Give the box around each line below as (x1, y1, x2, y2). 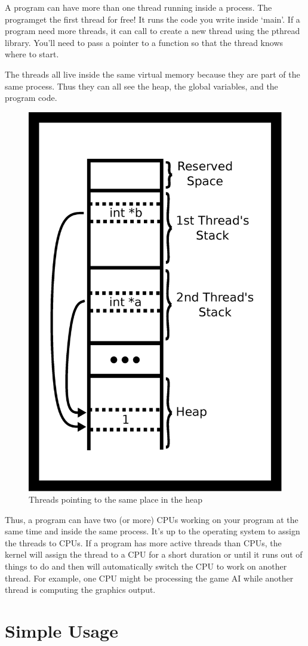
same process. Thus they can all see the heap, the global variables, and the (5, 79, 278, 92)
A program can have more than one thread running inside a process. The (5, 1, 272, 13)
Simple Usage (5, 619, 118, 643)
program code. (5, 91, 57, 104)
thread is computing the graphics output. (5, 583, 156, 596)
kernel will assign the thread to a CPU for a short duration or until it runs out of (5, 548, 303, 561)
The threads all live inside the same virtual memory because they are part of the (5, 67, 300, 80)
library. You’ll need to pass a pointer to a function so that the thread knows (5, 36, 284, 48)
